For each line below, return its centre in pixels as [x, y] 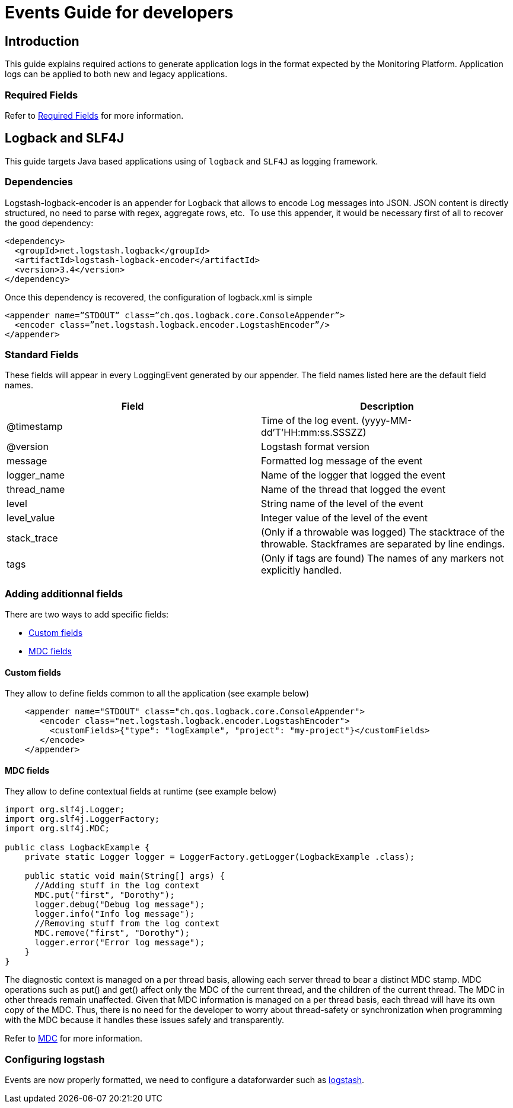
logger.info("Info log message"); [115, 914]
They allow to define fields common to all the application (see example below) [157, 694]
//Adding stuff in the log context [117, 886]
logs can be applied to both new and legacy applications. [116, 74]
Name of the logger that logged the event [353, 475]
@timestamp [35, 427]
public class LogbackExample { [77, 848]
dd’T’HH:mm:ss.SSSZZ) [314, 433]
